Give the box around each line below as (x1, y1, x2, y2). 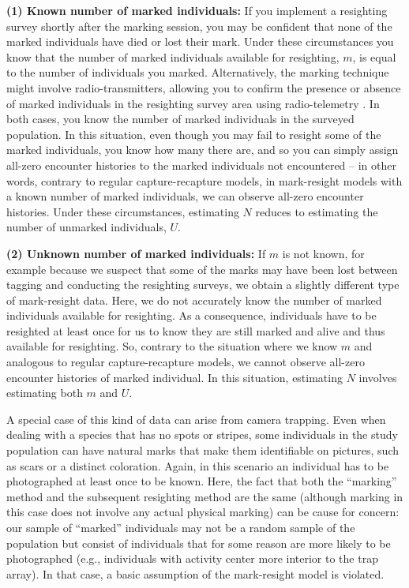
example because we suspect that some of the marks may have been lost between (6, 260, 398, 277)
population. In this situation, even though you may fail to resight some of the (6, 125, 381, 142)
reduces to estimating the (255, 203, 378, 219)
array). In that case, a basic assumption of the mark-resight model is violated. (6, 565, 385, 582)
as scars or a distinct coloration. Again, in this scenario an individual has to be (6, 457, 389, 474)
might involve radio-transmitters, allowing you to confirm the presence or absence (6, 79, 401, 96)
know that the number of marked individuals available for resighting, (6, 48, 340, 65)
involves (358, 369, 397, 385)
